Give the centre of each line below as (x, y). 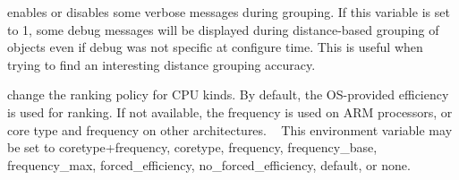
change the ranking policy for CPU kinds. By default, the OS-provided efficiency (228, 94)
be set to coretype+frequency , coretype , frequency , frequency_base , (192, 147)
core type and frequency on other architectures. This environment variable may (230, 129)
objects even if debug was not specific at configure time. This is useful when (215, 47)
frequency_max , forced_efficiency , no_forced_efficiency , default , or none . (209, 164)
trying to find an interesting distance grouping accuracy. (161, 64)
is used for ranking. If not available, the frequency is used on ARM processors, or (230, 111)
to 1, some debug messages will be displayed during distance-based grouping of (223, 29)
